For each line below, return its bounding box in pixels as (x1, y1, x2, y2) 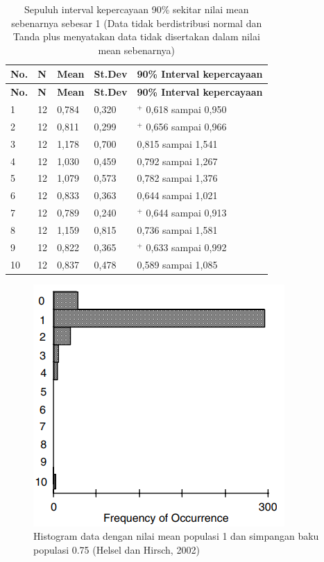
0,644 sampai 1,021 (137, 188, 218, 203)
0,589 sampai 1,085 (137, 257, 218, 271)
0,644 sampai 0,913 (146, 205, 227, 220)
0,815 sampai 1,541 (137, 136, 218, 151)
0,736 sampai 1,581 (137, 222, 218, 237)
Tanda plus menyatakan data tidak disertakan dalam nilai (12, 29, 260, 44)
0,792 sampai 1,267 (137, 153, 218, 168)
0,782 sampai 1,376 (137, 171, 218, 185)
